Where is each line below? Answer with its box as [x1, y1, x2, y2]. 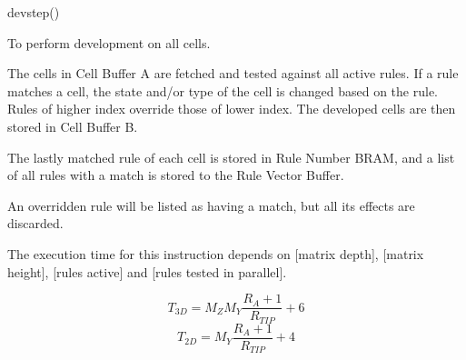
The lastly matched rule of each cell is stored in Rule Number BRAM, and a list [7, 147, 455, 166]
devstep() [7, 3, 60, 21]
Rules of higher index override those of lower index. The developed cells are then [7, 99, 456, 118]
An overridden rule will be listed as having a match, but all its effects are [7, 195, 415, 215]
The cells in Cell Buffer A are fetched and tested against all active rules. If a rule [7, 64, 459, 83]
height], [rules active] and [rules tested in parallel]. [7, 262, 287, 281]
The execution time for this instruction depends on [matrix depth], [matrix [7, 244, 424, 263]
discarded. [7, 214, 64, 233]
